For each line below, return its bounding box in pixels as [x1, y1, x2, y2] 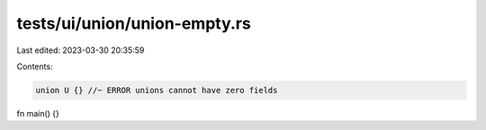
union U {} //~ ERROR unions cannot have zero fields [35, 85, 278, 95]
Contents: [16, 61, 53, 72]
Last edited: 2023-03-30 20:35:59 [16, 45, 145, 56]
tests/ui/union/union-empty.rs [16, 13, 251, 33]
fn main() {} [16, 108, 60, 118]
